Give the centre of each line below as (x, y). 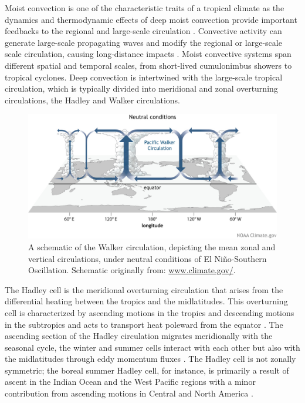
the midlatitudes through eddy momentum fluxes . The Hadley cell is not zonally (150, 359)
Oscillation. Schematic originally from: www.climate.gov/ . (132, 270)
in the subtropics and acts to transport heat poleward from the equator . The (144, 324)
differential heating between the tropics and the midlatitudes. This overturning (146, 301)
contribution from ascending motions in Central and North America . (129, 393)
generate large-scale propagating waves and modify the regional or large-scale (143, 42)
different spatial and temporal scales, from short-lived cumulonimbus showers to (148, 65)
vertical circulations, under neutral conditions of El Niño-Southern (148, 258)
